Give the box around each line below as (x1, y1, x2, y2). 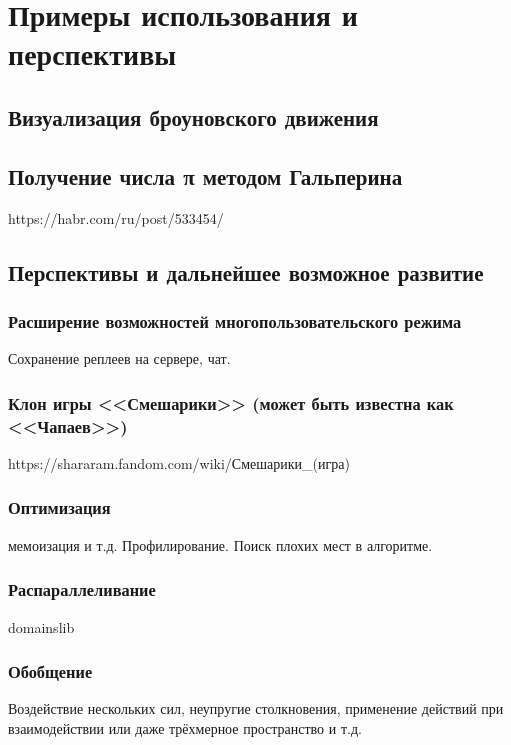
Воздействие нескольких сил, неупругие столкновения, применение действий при (8, 698, 504, 719)
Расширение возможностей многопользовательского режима (8, 308, 462, 333)
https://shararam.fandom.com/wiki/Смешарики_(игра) (8, 452, 350, 473)
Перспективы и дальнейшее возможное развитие (8, 256, 484, 287)
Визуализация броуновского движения (8, 101, 379, 132)
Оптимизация (8, 495, 111, 520)
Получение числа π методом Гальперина (8, 160, 403, 191)
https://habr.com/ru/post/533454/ (8, 207, 224, 228)
